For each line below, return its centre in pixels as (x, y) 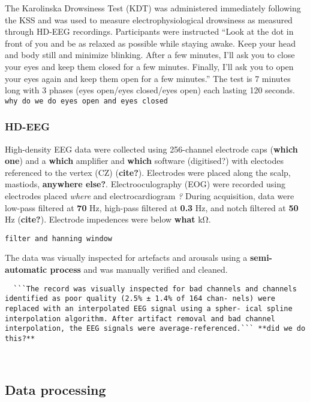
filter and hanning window (58, 238)
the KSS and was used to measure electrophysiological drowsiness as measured (149, 19)
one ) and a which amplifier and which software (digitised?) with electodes (145, 161)
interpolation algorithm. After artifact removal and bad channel (140, 319)
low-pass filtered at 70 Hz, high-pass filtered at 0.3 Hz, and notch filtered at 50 (152, 207)
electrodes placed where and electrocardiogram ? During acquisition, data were (150, 196)
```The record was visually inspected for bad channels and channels (155, 289)
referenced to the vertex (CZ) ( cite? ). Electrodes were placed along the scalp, (148, 172)
